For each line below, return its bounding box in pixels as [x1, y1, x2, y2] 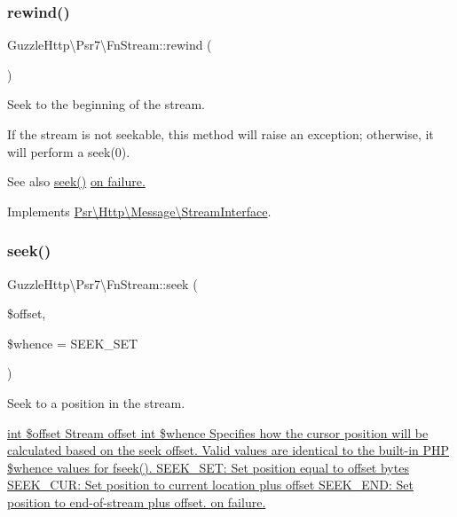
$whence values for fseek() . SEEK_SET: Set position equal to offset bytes [7, 458, 409, 476]
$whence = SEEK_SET [7, 333, 138, 352]
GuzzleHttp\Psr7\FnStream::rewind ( [7, 35, 212, 54]
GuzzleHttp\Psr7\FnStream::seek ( [7, 274, 198, 293]
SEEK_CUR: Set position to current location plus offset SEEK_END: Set [7, 475, 414, 494]
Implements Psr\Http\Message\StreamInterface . [7, 201, 272, 220]
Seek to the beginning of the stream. [7, 95, 205, 114]
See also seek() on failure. [7, 172, 146, 191]
